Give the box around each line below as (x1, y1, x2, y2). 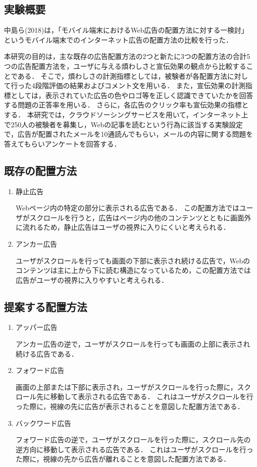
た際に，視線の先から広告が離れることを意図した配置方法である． (15, 454, 230, 464)
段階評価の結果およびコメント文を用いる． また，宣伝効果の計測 (35, 80, 246, 91)
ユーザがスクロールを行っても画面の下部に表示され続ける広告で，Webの (15, 255, 250, 265)
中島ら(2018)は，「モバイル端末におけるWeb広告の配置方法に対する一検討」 (4, 25, 249, 35)
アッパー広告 (15, 322, 57, 332)
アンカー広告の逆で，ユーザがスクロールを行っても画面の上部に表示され (15, 339, 250, 349)
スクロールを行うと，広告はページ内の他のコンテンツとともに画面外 (29, 212, 251, 222)
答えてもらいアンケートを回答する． (4, 138, 121, 149)
